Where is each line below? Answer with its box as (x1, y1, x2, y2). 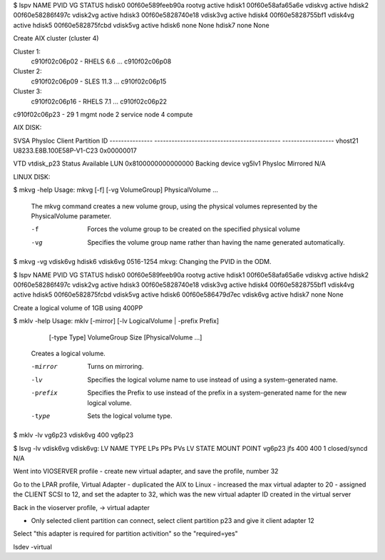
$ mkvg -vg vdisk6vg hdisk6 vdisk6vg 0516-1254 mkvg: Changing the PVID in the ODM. (13, 258, 272, 266)
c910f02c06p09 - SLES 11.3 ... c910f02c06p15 (31, 77, 167, 86)
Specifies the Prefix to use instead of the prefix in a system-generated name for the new (87, 389, 347, 397)
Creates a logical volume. (31, 349, 106, 357)
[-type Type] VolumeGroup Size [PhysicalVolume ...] (48, 332, 202, 342)
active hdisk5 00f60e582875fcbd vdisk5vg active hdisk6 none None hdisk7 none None (13, 21, 270, 29)
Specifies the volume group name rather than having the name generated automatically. (87, 238, 345, 246)
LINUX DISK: (13, 172, 51, 181)
